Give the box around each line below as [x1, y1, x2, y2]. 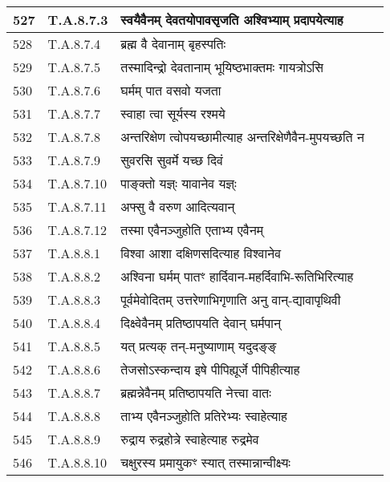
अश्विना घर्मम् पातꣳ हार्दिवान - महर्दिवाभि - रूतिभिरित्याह [120, 267, 354, 286]
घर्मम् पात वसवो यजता [120, 81, 221, 99]
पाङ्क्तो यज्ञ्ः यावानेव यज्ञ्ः [120, 174, 237, 192]
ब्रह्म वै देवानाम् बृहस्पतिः [120, 34, 226, 53]
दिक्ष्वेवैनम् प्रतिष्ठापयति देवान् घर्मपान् [120, 314, 281, 332]
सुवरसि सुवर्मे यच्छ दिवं [120, 151, 223, 169]
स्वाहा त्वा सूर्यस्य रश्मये [120, 104, 225, 123]
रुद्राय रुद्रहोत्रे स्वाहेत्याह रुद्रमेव [120, 430, 259, 448]
